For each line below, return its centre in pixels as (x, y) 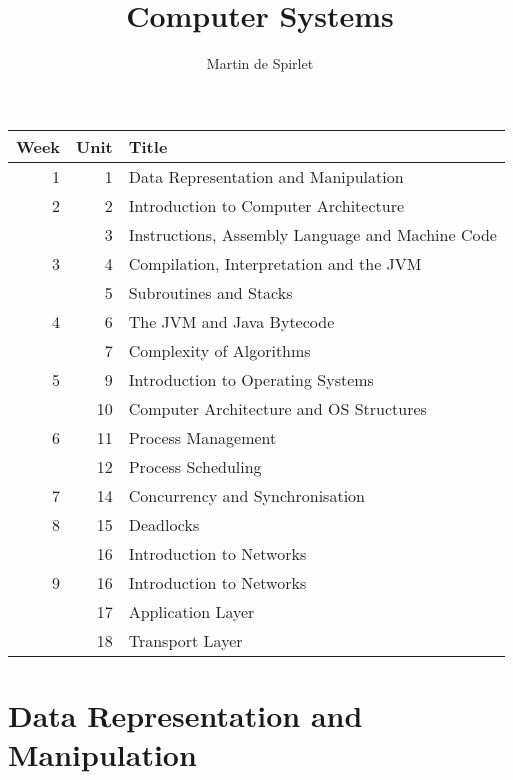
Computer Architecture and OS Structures (277, 408)
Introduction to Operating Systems (251, 379)
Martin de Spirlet (260, 63)
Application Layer (191, 611)
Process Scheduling (195, 466)
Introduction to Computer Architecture (266, 205)
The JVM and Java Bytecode (231, 321)
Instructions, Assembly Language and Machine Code (312, 234)
